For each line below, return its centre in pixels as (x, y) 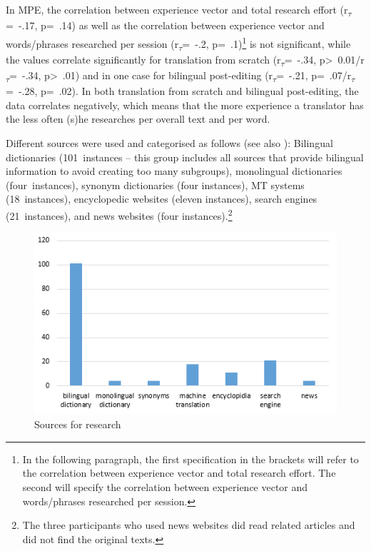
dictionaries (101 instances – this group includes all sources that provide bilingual (185, 157)
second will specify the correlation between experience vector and (165, 487)
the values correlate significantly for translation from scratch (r (143, 60)
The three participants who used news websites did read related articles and (189, 525)
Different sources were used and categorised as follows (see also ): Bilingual (169, 143)
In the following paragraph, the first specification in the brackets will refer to (190, 459)
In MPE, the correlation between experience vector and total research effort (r (177, 9)
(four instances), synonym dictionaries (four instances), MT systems (155, 184)
